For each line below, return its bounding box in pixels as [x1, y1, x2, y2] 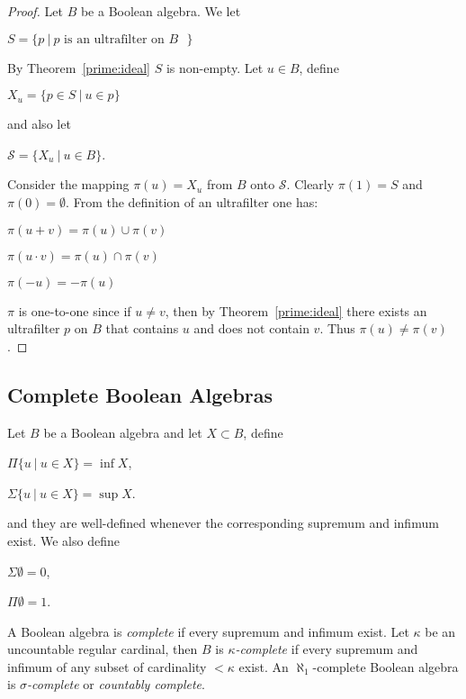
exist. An [238, 657, 289, 676]
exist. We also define [7, 531, 120, 549]
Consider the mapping [7, 175, 130, 194]
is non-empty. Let [166, 58, 264, 77]
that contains [105, 319, 179, 338]
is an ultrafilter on [64, 32, 165, 46]
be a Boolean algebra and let [43, 422, 202, 441]
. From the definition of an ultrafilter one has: [66, 192, 318, 211]
